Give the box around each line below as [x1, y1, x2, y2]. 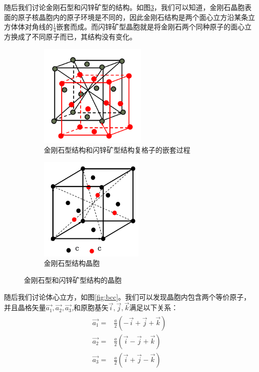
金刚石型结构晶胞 [44, 258, 100, 268]
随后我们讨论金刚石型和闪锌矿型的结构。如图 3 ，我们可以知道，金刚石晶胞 [4, 2, 245, 12]
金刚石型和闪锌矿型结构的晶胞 [24, 274, 122, 285]
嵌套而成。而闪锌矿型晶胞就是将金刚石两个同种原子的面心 [56, 21, 245, 32]
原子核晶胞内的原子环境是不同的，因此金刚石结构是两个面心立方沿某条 [17, 11, 248, 22]
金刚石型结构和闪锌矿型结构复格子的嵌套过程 [44, 145, 190, 155]
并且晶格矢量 [4, 302, 46, 313]
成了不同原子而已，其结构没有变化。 [17, 31, 136, 42]
